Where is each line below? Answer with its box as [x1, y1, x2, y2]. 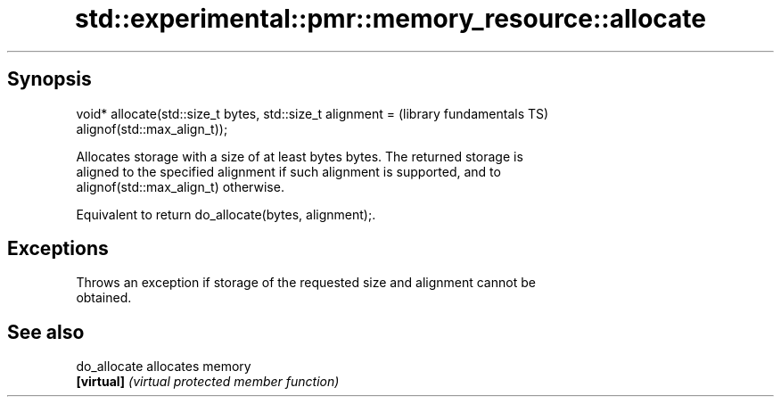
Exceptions [7, 237, 109, 260]
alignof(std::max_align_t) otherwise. [76, 178, 284, 194]
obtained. [76, 290, 132, 306]
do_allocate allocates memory [76, 359, 251, 375]
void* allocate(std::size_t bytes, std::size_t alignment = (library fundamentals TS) [76, 105, 549, 121]
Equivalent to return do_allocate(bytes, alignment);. [76, 206, 376, 222]
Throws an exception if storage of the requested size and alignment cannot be [76, 275, 536, 291]
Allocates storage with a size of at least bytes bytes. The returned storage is [76, 148, 523, 164]
